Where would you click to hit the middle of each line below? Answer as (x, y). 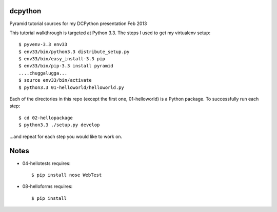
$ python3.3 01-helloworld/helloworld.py (71, 87)
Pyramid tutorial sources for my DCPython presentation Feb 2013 (78, 23)
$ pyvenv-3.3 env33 (43, 44)
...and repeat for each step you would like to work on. (66, 136)
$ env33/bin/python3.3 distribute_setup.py (74, 52)
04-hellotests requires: (46, 163)
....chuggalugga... (43, 73)
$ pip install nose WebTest (67, 175)
